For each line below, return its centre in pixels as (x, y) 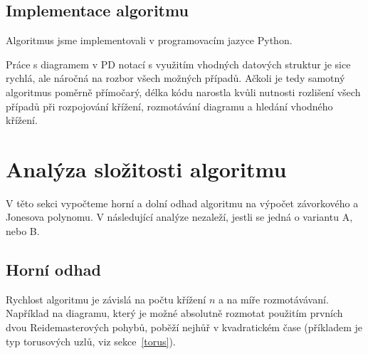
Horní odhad (53, 270)
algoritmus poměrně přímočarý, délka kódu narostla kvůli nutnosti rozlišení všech (183, 92)
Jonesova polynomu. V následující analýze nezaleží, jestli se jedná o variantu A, (179, 217)
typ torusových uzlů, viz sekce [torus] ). (91, 341)
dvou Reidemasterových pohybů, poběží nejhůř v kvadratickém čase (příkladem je (184, 327)
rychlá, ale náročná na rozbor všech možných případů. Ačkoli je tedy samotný (175, 78)
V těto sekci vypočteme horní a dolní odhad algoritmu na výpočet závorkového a (182, 203)
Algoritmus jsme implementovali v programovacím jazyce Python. (149, 40)
